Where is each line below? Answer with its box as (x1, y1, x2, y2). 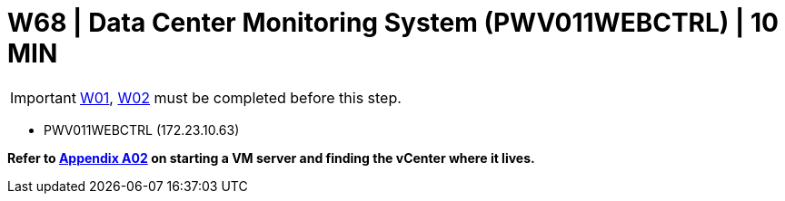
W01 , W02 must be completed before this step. (79, 88, 402, 107)
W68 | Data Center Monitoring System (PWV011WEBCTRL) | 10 (7, 7, 779, 38)
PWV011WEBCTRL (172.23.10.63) (44, 121, 240, 138)
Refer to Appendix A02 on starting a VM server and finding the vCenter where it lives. (7, 149, 535, 166)
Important (10, 88, 76, 107)
